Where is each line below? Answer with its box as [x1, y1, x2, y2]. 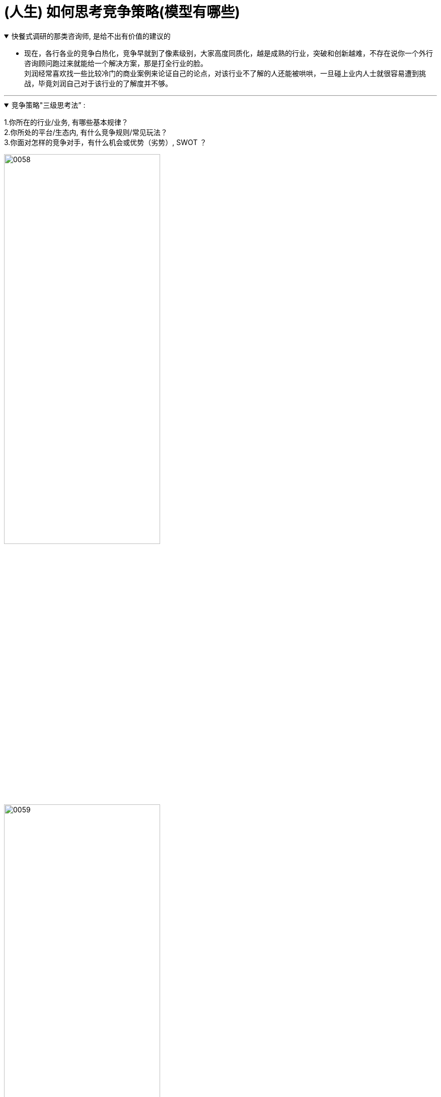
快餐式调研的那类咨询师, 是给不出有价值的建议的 [11, 31, 171, 40]
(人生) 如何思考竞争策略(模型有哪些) [4, 4, 240, 21]
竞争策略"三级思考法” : [11, 100, 86, 109]
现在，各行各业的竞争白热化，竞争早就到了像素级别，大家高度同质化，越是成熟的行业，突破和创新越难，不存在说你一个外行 [24, 48, 433, 57]
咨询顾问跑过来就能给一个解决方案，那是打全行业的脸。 [24, 58, 207, 67]
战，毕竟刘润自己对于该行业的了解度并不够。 [24, 79, 172, 88]
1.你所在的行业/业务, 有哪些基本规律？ [4, 117, 128, 126]
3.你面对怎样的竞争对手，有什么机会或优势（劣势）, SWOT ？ [4, 138, 207, 147]
